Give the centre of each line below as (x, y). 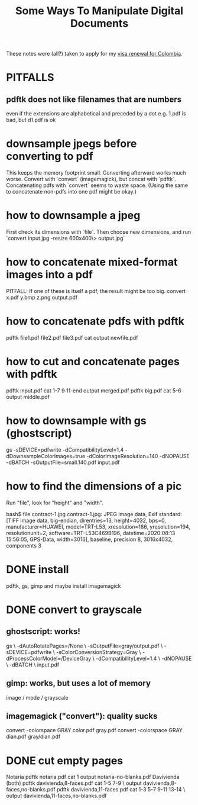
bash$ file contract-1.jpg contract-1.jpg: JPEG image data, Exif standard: (94, 514)
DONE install (38, 569)
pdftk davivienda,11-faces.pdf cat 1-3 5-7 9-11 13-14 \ (121, 790)
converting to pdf (50, 157)
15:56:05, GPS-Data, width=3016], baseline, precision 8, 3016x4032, (90, 539)
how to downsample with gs (76, 421)
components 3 (24, 545)
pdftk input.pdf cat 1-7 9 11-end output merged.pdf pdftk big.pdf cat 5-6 (94, 390)
